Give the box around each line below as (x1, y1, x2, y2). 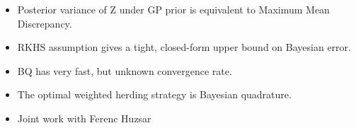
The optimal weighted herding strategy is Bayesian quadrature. (17, 87, 292, 102)
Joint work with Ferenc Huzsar (17, 110, 151, 125)
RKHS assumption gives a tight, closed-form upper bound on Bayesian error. (17, 40, 351, 54)
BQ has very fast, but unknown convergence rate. (17, 63, 232, 78)
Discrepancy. (17, 16, 72, 30)
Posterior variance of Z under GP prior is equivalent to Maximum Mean (17, 2, 330, 16)
